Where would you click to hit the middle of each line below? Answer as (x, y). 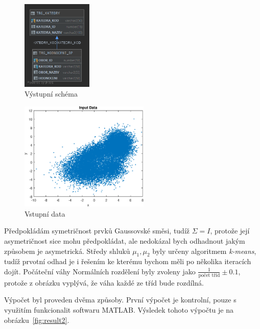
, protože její (230, 231)
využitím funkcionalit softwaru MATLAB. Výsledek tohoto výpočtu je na (119, 309)
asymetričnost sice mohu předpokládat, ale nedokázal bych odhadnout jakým (125, 240)
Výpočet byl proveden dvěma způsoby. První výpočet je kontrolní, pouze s (120, 300)
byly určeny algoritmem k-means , (204, 251)
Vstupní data (45, 213)
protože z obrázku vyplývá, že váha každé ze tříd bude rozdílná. (104, 282)
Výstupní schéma (51, 94)
